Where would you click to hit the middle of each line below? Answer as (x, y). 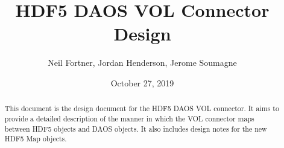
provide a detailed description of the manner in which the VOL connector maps (129, 118)
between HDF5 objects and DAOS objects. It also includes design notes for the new (136, 128)
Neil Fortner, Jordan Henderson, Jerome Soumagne (142, 63)
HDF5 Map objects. (36, 139)
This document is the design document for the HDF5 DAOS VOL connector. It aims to (142, 108)
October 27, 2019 (142, 82)
